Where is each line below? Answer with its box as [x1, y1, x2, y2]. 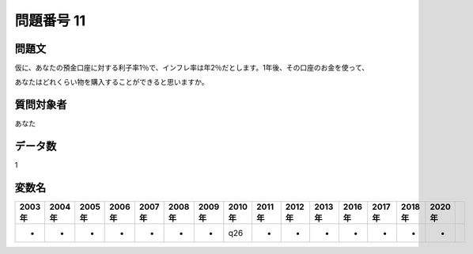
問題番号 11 [14, 12, 86, 29]
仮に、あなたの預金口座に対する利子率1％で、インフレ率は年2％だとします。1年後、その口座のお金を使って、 [14, 63, 369, 73]
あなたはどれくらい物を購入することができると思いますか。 [14, 78, 209, 87]
